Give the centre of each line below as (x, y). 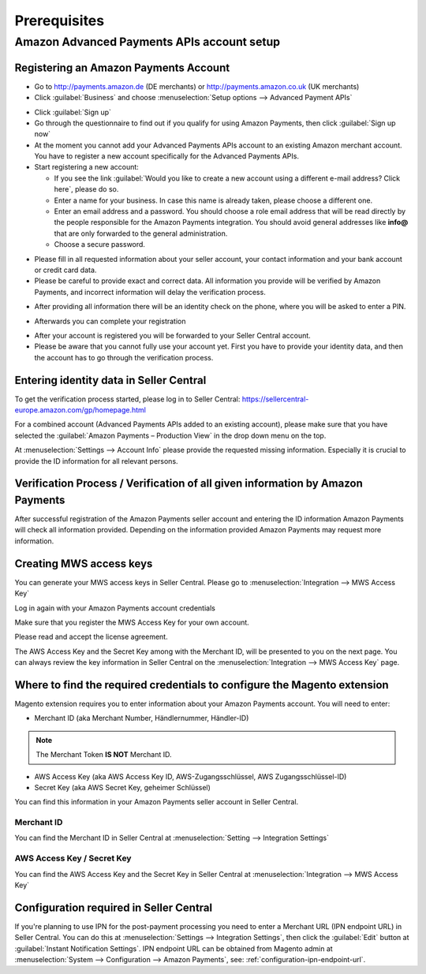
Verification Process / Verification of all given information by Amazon (189, 484)
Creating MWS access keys (84, 564)
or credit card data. (65, 270)
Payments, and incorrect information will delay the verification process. (150, 292)
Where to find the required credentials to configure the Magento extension (202, 685)
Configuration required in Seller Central (114, 907)
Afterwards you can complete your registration (110, 321)
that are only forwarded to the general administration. (141, 233)
